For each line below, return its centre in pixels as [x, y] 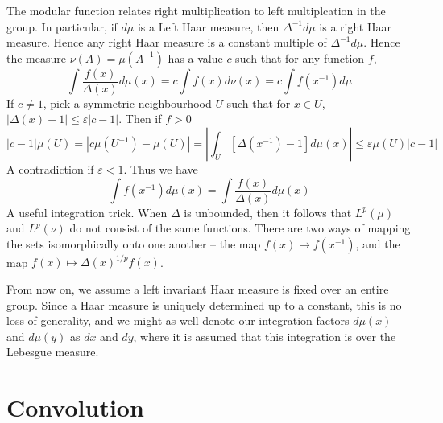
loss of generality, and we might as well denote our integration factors [178, 320]
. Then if [140, 119]
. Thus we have [161, 169]
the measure [36, 57]
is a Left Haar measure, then [208, 26]
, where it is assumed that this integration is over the [265, 336]
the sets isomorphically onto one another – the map [134, 243]
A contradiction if [50, 169]
